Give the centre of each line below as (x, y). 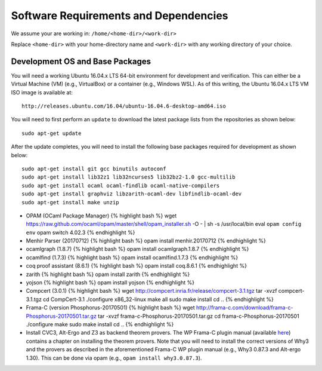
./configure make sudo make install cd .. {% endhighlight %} (100, 324)
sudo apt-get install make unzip (70, 202)
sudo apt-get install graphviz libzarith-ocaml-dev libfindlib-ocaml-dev (132, 194)
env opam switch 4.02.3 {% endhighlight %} (80, 232)
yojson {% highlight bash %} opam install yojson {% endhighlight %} (110, 283)
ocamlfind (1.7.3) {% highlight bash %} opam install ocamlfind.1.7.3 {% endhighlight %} (132, 257)
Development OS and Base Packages (81, 61)
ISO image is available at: (42, 92)
